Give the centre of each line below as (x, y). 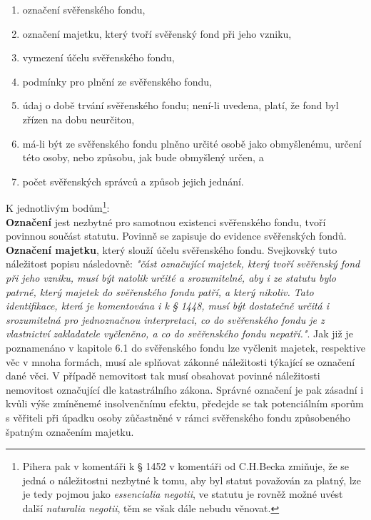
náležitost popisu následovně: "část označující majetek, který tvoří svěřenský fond (183, 264)
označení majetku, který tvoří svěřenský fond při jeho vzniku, (157, 33)
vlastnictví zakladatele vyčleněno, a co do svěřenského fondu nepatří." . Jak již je (179, 333)
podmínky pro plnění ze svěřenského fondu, (117, 81)
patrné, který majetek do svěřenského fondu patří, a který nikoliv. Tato (160, 291)
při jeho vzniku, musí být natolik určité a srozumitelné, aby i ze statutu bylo (171, 277)
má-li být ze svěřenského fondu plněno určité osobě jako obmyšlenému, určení (192, 143)
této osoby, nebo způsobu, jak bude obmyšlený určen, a (143, 157)
